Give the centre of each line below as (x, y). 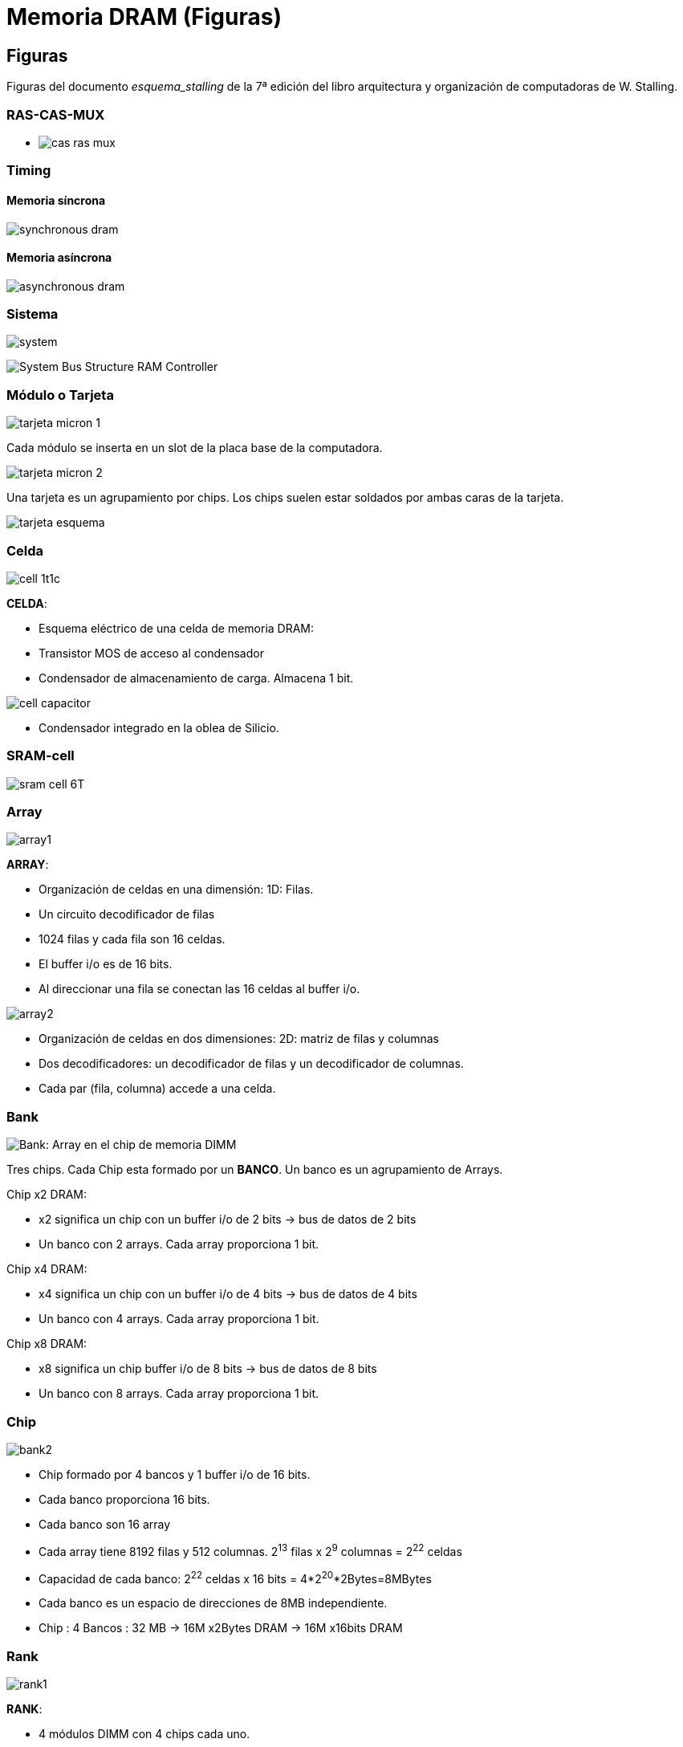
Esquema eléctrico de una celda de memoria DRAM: (177, 628)
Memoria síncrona (56, 200)
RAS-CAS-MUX (56, 114)
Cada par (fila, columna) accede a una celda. (157, 1089)
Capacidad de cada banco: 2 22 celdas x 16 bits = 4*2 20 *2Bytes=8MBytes (235, 1577)
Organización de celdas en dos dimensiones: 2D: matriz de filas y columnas (239, 1039)
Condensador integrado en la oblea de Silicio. (159, 727)
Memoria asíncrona (59, 258)
